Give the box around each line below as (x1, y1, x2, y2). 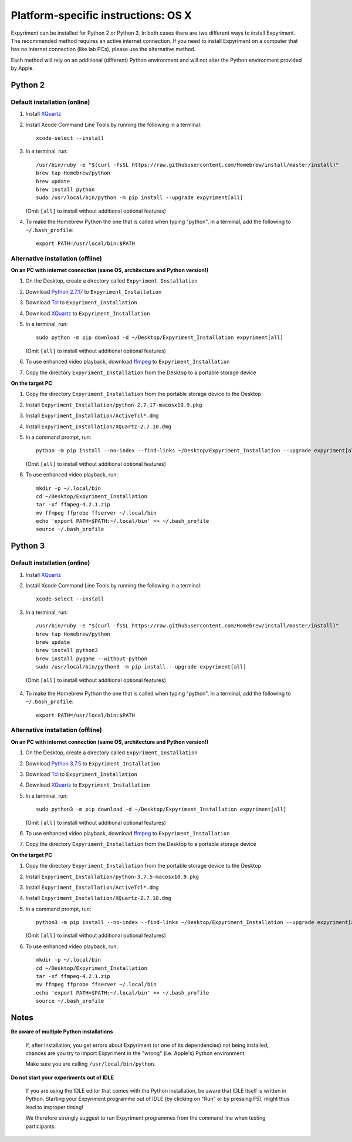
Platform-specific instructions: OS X (11, 9, 192, 22)
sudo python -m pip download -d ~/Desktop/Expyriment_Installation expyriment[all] (36, 334, 284, 341)
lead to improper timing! (25, 1103, 83, 1110)
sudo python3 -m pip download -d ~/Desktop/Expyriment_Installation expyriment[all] (36, 806, 287, 813)
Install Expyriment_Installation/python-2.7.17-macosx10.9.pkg (25, 401, 202, 408)
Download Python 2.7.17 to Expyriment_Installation (25, 288, 162, 295)
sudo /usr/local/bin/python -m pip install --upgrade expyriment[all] (36, 194, 243, 201)
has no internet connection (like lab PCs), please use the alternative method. (11, 46, 196, 53)
